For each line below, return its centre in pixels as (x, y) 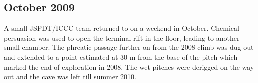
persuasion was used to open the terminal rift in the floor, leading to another (122, 37)
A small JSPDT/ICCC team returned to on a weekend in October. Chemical (122, 28)
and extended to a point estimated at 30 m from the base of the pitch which (121, 57)
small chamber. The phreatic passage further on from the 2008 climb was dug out (129, 47)
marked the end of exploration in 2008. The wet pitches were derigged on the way (129, 66)
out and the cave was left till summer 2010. (70, 76)
